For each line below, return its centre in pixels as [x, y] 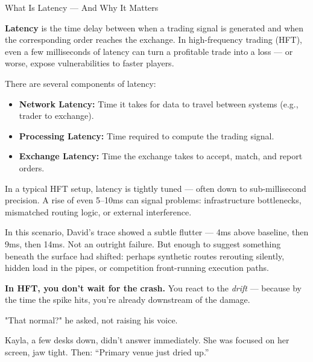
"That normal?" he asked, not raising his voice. [91, 319]
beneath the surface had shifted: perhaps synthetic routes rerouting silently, [145, 256]
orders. [32, 167]
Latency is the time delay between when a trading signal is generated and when [154, 27]
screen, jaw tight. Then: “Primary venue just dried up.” [107, 352]
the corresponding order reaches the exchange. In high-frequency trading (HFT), [153, 40]
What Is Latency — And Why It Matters [82, 7]
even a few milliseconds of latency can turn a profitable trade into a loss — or [149, 51]
